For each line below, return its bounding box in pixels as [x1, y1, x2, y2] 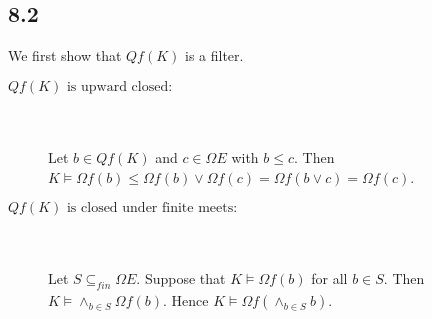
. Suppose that [136, 268, 226, 289]
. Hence [163, 290, 209, 311]
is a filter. [185, 45, 244, 66]
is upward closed [66, 79, 169, 94]
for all [311, 268, 348, 289]
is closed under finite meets [66, 201, 234, 216]
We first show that [8, 45, 122, 66]
